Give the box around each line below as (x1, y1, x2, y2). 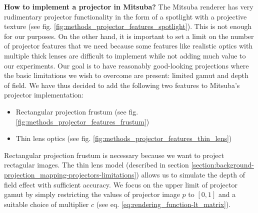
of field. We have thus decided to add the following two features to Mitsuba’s (4, 79, 240, 90)
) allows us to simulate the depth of (136, 169, 245, 179)
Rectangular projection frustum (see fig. (15, 106, 138, 116)
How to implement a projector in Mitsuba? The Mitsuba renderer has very (4, 1, 253, 11)
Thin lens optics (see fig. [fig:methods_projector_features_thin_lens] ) (15, 133, 232, 143)
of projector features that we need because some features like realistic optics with (4, 40, 253, 51)
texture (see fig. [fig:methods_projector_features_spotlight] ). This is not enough (4, 21, 252, 31)
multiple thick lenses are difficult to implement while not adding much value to (4, 50, 246, 60)
